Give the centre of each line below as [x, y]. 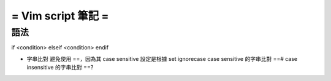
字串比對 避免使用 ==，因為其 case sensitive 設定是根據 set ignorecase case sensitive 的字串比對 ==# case [162, 58]
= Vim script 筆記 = [60, 16]
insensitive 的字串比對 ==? [60, 68]
